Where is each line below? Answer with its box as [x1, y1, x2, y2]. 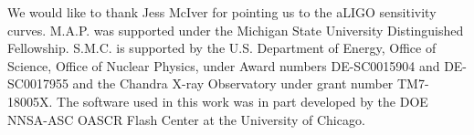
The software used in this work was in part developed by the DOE [57, 91, 428, 110]
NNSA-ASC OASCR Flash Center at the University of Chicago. [7, 109, 365, 129]
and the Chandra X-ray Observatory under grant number [72, 74, 394, 93]
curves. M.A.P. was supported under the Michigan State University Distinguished [7, 20, 464, 39]
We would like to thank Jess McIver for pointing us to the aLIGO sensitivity [7, 3, 437, 21]
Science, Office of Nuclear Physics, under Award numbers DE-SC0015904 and [7, 56, 440, 75]
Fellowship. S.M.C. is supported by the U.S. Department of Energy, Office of [7, 38, 437, 57]
